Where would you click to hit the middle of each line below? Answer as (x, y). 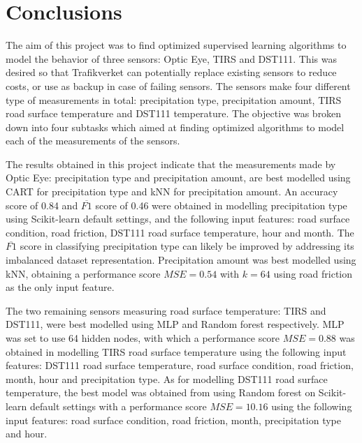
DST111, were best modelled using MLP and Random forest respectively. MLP (175, 324)
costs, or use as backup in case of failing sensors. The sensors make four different (178, 85)
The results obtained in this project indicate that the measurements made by (171, 164)
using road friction (313, 273)
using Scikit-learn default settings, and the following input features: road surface (178, 219)
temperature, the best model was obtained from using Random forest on (161, 392)
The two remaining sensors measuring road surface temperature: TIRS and (166, 310)
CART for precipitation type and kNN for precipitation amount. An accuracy (172, 192)
